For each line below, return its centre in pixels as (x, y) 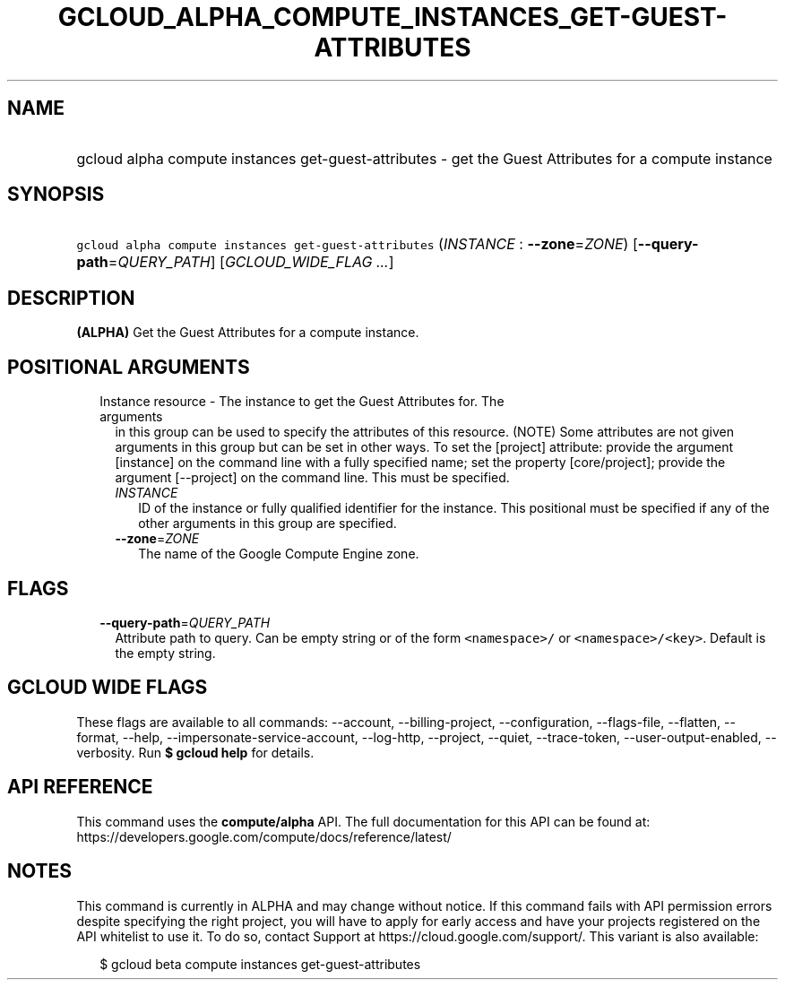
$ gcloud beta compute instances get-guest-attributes (260, 964)
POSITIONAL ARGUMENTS (129, 367)
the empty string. (165, 653)
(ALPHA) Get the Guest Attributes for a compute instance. (248, 333)
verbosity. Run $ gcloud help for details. (195, 752)
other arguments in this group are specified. (267, 524)
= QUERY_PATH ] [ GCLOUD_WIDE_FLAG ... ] (251, 262)
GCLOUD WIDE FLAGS (108, 688)
